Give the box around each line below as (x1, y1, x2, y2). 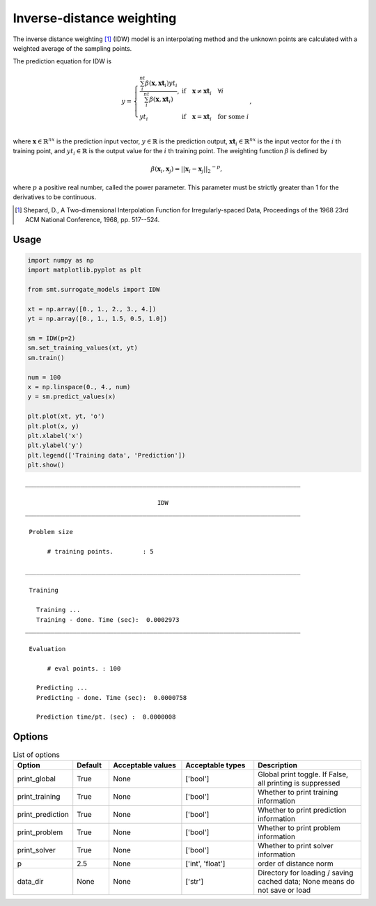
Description (258, 760, 297, 770)
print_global (17, 774, 56, 783)
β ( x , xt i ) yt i (145, 79, 178, 88)
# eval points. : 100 (47, 664, 121, 672)
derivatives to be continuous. (13, 193, 97, 201)
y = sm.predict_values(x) (27, 393, 116, 400)
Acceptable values (113, 760, 177, 770)
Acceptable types (185, 760, 246, 770)
